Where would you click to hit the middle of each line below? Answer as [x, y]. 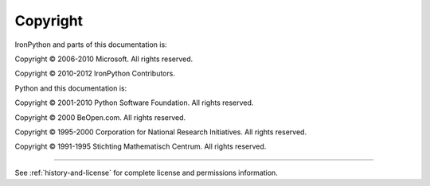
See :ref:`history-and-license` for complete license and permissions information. [146, 172]
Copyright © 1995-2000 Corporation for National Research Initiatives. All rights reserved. [160, 132]
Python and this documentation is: [71, 88]
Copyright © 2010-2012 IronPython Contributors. [95, 74]
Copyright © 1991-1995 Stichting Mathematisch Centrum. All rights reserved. [141, 146]
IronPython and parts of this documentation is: [91, 45]
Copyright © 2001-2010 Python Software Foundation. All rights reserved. [134, 103]
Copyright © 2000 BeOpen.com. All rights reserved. [100, 117]
